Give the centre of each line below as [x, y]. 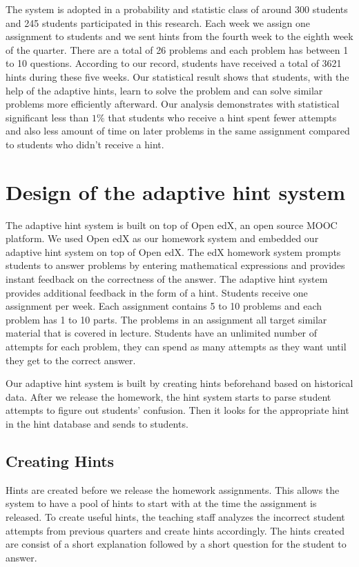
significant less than [47, 117]
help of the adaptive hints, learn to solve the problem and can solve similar [164, 90]
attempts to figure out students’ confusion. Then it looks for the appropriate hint [177, 410]
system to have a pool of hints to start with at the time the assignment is [161, 503]
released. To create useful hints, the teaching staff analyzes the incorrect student [175, 516]
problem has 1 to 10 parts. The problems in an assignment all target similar [166, 319]
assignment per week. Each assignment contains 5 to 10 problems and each [164, 306]
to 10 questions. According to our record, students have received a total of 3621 [174, 63]
